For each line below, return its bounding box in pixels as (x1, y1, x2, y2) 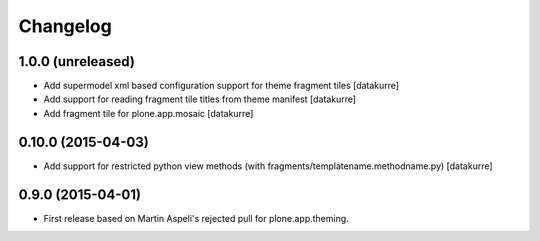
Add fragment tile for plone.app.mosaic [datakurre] (43, 107, 254, 119)
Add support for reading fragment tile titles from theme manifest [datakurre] (43, 93, 357, 105)
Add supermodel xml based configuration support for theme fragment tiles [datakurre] (43, 80, 400, 92)
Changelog (18, 15, 112, 37)
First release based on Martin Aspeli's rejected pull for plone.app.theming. (43, 212, 349, 224)
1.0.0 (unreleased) (18, 53, 135, 70)
